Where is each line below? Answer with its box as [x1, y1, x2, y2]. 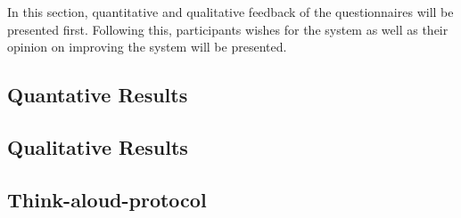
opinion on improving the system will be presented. [7, 37, 287, 56]
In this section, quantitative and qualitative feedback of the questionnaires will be [7, 3, 454, 20]
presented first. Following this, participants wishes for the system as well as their [7, 20, 449, 38]
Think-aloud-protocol [7, 185, 207, 213]
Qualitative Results [7, 133, 188, 160]
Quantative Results [7, 81, 188, 109]
